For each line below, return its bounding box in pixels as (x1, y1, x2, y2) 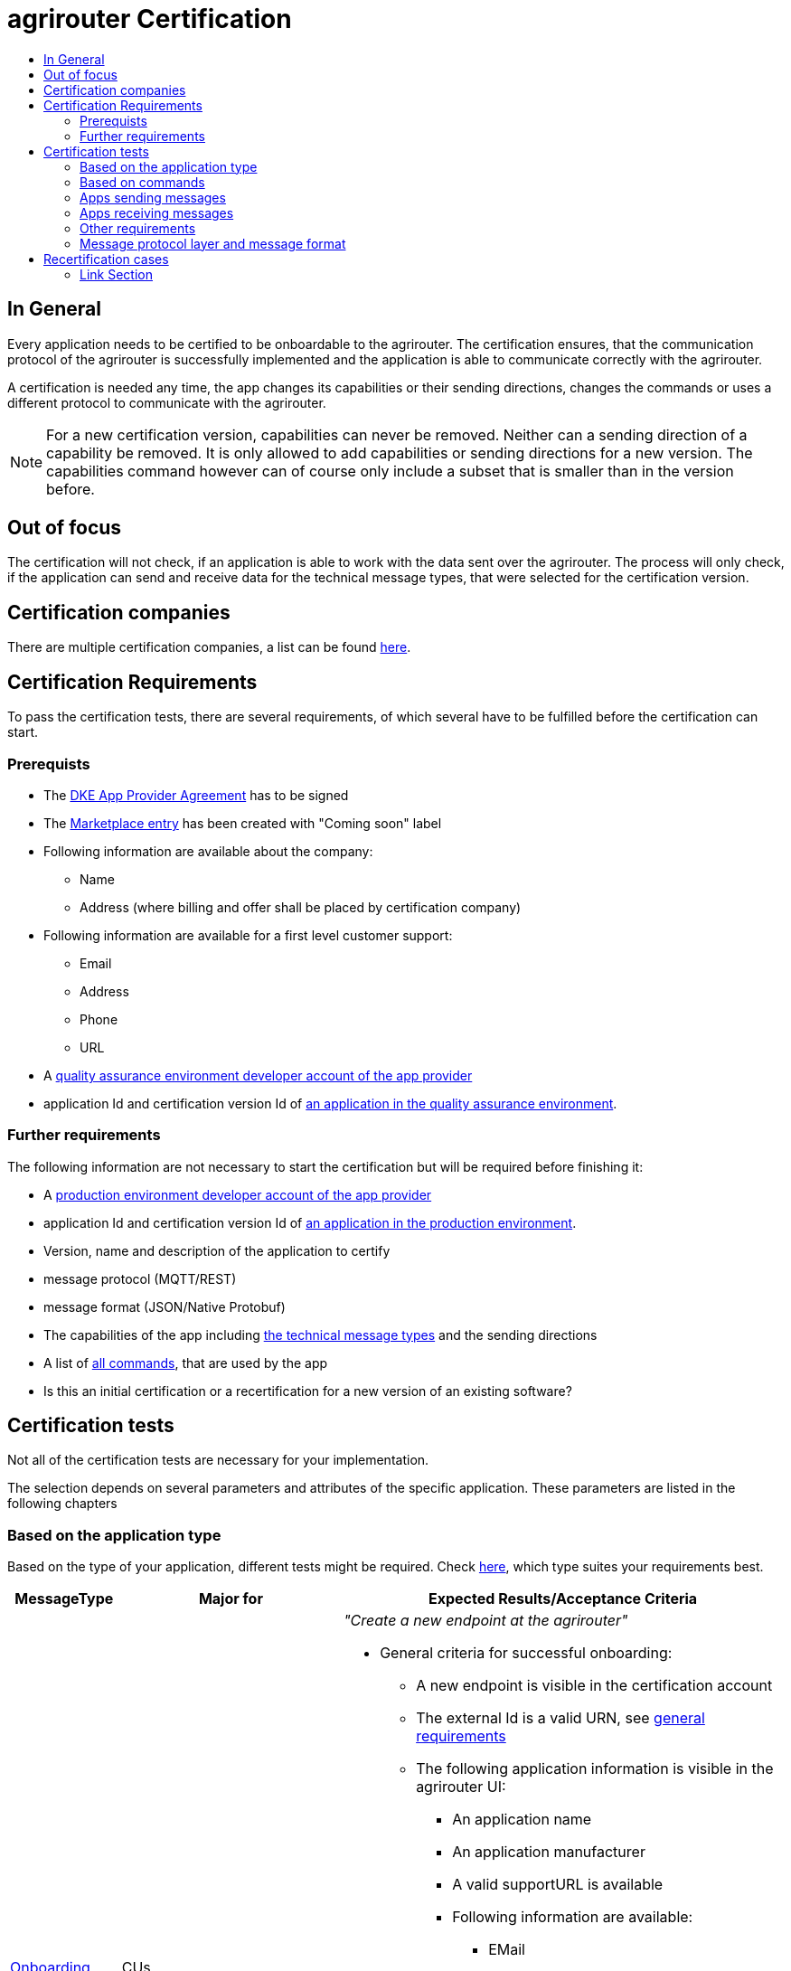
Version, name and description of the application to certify (43, 1242, 391, 1259)
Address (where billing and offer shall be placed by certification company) (80, 899, 522, 915)
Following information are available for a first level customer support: (43, 927, 453, 943)
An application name (452, 1810, 592, 1829)
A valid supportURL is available (452, 1875, 664, 1894)
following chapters (7, 1495, 118, 1512)
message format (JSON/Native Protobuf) (43, 1298, 286, 1315)
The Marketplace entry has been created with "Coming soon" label (43, 815, 442, 831)
